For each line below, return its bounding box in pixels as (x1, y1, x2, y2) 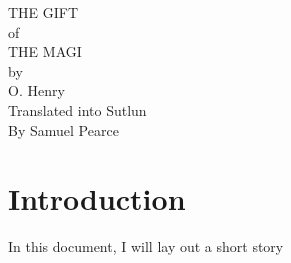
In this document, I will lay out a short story (8, 236, 284, 257)
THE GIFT (8, 2, 79, 22)
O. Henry (8, 80, 65, 101)
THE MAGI (8, 41, 82, 62)
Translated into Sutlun (8, 99, 147, 120)
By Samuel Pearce (8, 119, 119, 140)
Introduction (8, 178, 186, 219)
